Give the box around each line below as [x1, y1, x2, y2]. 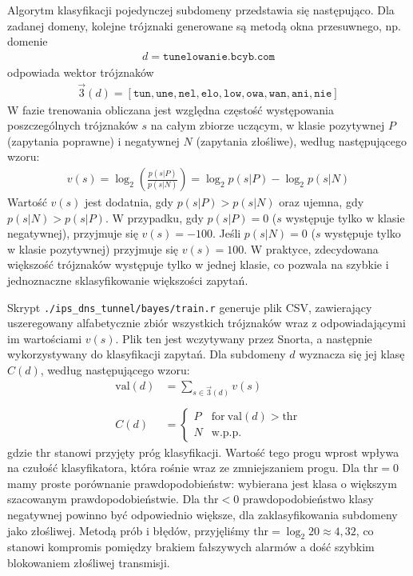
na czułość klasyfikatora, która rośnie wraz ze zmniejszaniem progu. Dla [7, 459, 359, 476]
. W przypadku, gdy [105, 209, 204, 226]
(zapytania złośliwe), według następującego [196, 132, 407, 149]
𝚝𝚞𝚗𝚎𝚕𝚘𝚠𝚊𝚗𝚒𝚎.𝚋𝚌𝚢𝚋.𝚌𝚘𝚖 [162, 50, 276, 62]
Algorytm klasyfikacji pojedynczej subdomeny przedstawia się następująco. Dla [7, 2, 395, 18]
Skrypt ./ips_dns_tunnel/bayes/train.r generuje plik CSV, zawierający [7, 298, 372, 315]
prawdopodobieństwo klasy [242, 490, 374, 507]
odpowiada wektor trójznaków [7, 63, 154, 80]
